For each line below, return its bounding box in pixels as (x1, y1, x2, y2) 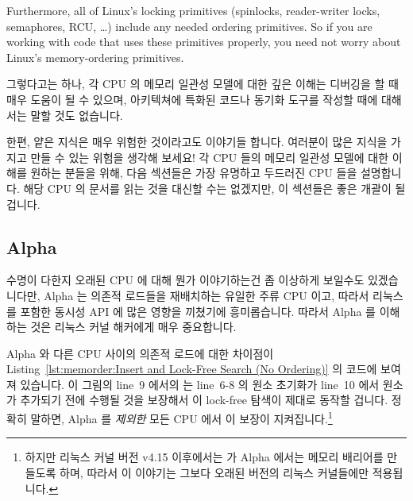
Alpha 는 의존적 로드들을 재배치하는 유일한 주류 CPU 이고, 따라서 (44, 287, 369, 303)
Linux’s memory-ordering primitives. (6, 48, 184, 65)
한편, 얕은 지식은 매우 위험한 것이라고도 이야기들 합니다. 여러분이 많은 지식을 (6, 133, 388, 150)
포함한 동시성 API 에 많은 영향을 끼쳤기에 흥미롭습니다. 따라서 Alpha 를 (20, 303, 376, 319)
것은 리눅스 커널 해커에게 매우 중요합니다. (30, 318, 237, 335)
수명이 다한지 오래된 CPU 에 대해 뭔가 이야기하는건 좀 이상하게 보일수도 (6, 272, 365, 288)
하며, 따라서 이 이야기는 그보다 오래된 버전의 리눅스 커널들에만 (60, 464, 369, 480)
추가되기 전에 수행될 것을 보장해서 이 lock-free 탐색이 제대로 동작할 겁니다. (20, 391, 388, 408)
